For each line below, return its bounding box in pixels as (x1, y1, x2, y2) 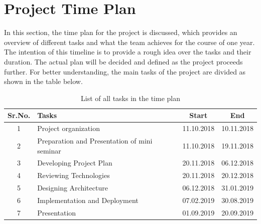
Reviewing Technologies (37, 170, 110, 180)
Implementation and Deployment (37, 194, 139, 205)
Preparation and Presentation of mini (37, 135, 153, 145)
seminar (37, 145, 61, 155)
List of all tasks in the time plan (81, 92, 180, 103)
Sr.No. (8, 110, 31, 120)
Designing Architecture (37, 182, 108, 193)
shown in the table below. (4, 76, 83, 86)
